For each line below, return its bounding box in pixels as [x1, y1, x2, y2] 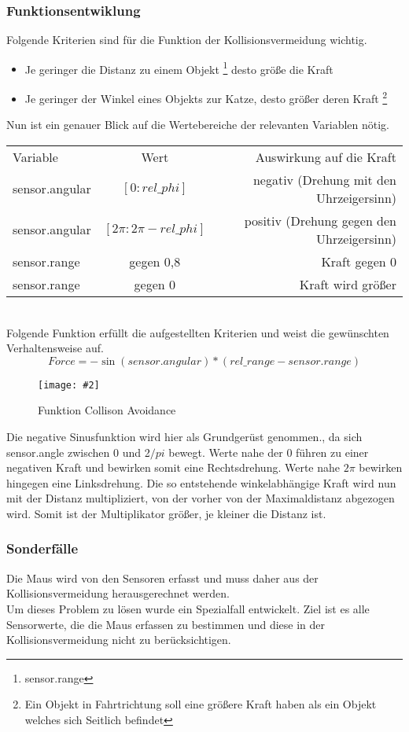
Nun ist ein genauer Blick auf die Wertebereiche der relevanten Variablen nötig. [6, 116, 390, 133]
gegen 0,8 [129, 252, 181, 270]
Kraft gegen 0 [321, 252, 396, 270]
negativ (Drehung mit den [252, 170, 396, 189]
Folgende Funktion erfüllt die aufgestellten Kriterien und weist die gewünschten [6, 324, 389, 340]
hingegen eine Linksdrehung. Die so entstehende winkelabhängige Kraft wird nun [6, 474, 396, 491]
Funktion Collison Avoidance [38, 402, 176, 418]
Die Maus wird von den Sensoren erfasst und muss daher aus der [6, 569, 319, 586]
